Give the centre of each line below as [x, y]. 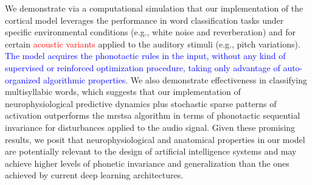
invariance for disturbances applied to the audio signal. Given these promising [150, 127]
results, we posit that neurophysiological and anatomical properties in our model [155, 139]
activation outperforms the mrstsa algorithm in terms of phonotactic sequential [153, 115]
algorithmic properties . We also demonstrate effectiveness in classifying [175, 79]
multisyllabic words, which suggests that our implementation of [123, 92]
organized [23, 79]
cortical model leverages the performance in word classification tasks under [144, 20]
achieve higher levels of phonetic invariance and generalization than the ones [147, 163]
